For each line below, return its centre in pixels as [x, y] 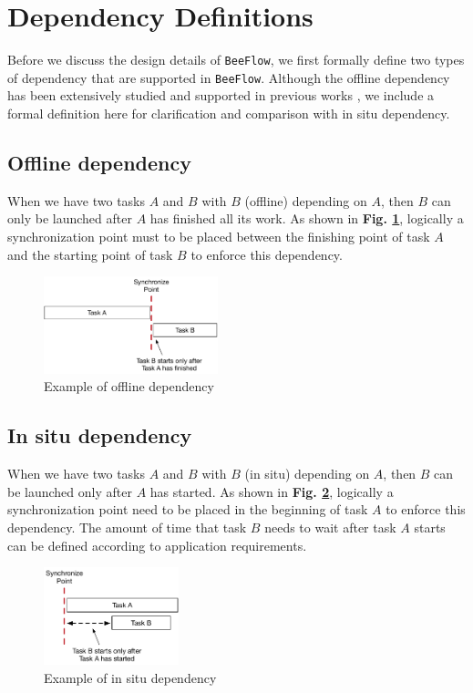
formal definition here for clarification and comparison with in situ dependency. [229, 114]
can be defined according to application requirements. [157, 545]
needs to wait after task [330, 528]
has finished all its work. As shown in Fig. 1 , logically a [307, 218]
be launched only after [70, 491]
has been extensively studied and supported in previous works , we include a [221, 95]
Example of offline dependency [129, 386]
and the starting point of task [90, 254]
